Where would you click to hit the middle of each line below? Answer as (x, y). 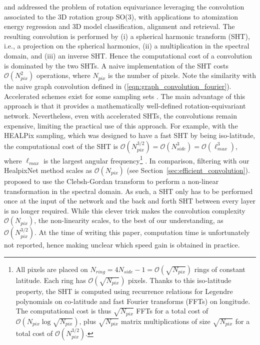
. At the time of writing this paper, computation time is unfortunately (142, 232)
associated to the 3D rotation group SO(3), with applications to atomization (121, 16)
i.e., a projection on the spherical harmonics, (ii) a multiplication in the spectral (127, 46)
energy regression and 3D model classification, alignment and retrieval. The (119, 26)
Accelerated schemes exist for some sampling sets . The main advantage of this (125, 96)
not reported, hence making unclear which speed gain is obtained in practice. (122, 245)
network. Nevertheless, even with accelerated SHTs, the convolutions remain (120, 115)
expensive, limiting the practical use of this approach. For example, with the (121, 125)
